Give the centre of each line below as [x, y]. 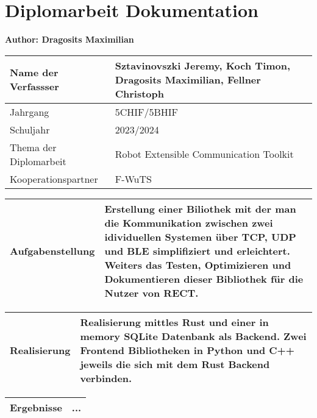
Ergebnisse [36, 407]
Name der [34, 73]
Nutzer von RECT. [151, 292]
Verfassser [34, 87]
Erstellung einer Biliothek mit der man [200, 208]
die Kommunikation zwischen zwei [189, 222]
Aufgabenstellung [52, 250]
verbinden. [106, 378]
